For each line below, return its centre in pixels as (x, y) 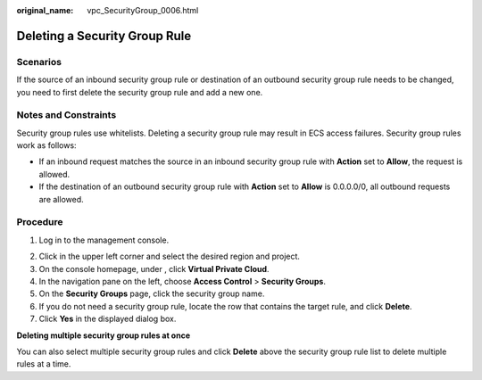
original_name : (45, 10)
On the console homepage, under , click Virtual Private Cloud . (154, 268)
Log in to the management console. (104, 240)
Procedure (40, 222)
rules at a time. (44, 364)
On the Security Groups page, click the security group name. (152, 293)
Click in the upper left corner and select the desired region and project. (170, 256)
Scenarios (39, 62)
